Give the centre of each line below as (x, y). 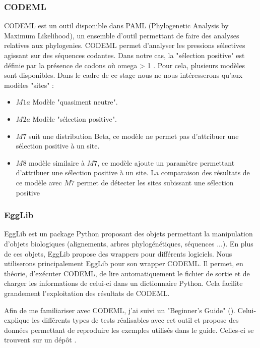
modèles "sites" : (29, 85)
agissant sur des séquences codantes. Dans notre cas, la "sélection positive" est (124, 55)
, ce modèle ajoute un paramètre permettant (166, 162)
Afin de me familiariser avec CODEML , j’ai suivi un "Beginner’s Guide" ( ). (120, 310)
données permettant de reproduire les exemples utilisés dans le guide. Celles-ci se (129, 330)
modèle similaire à (57, 162)
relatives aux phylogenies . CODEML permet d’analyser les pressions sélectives (125, 45)
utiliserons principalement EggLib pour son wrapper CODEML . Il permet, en (124, 263)
